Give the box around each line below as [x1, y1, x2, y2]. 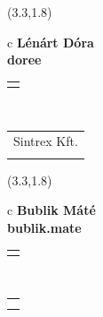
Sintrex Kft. [13, 132, 78, 150]
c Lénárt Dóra [7, 32, 94, 51]
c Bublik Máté [7, 201, 96, 219]
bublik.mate [7, 218, 82, 236]
